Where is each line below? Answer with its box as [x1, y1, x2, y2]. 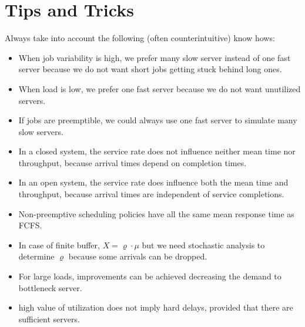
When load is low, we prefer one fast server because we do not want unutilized [18, 82, 301, 95]
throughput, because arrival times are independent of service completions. [18, 188, 284, 200]
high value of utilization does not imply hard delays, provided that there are [18, 301, 293, 313]
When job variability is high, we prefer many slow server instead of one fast [18, 51, 291, 63]
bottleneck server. [18, 281, 82, 294]
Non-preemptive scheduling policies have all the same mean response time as [18, 207, 294, 220]
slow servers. [18, 125, 63, 137]
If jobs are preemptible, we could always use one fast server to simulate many [18, 114, 297, 126]
